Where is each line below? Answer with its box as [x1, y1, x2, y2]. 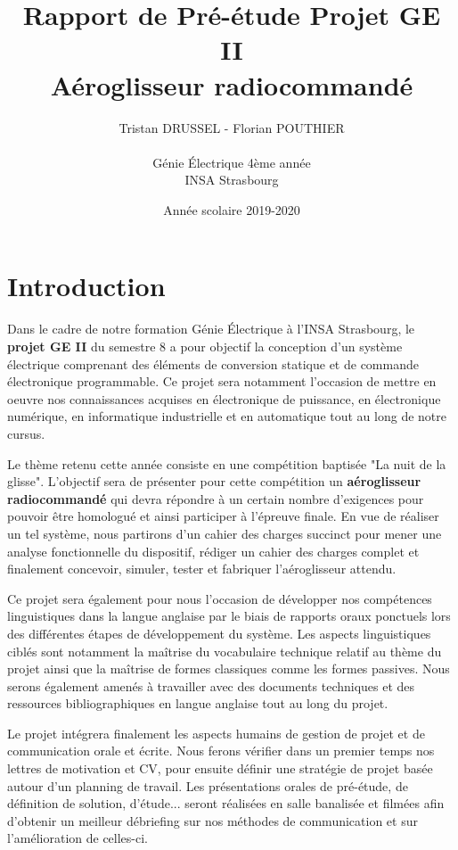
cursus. [7, 424, 45, 442]
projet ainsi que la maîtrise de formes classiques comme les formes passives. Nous [7, 659, 450, 678]
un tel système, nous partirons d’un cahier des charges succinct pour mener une [7, 524, 442, 542]
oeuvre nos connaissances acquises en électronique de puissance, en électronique [7, 389, 441, 408]
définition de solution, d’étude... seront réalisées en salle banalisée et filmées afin [7, 794, 445, 813]
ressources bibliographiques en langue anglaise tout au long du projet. [7, 694, 388, 713]
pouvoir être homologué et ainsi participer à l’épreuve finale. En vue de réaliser [7, 507, 439, 525]
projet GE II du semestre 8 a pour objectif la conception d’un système [7, 337, 403, 355]
